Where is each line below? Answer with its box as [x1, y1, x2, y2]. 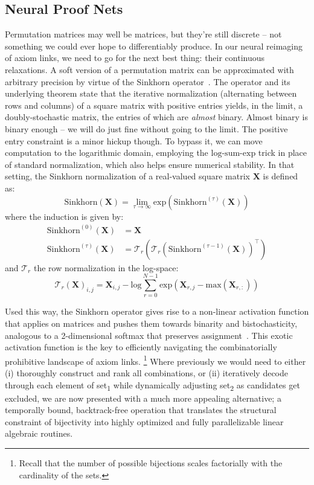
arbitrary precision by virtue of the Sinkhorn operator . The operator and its [5, 75, 290, 88]
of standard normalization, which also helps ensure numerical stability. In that [5, 158, 295, 170]
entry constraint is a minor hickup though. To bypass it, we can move [5, 134, 263, 147]
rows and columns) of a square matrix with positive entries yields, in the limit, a [5, 98, 303, 111]
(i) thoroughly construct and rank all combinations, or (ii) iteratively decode [5, 366, 289, 379]
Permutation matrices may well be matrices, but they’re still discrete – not [5, 28, 282, 40]
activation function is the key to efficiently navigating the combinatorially [5, 341, 277, 353]
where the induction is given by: [5, 210, 124, 222]
